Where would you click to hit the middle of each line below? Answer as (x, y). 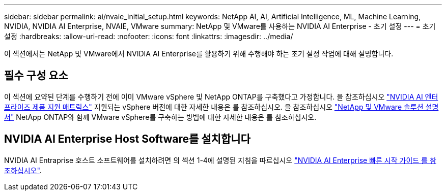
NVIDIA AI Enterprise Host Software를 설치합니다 (127, 139)
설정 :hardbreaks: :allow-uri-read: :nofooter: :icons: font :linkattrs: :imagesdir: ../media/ (149, 36)
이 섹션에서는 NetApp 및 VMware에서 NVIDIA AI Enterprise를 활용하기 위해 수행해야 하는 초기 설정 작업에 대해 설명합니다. (199, 54)
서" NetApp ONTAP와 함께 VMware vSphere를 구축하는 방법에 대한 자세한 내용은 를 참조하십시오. (160, 117)
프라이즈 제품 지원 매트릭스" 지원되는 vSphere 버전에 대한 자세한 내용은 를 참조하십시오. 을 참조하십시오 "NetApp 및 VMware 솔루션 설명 (221, 107)
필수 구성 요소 (36, 76)
